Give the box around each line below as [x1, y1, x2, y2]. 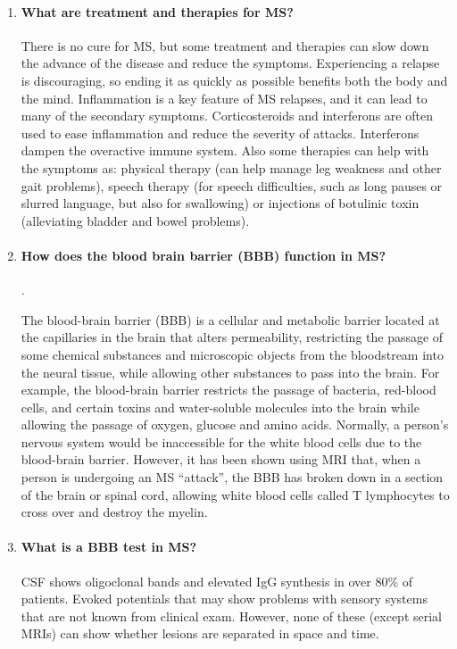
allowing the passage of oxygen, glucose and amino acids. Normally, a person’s [21, 415, 449, 434]
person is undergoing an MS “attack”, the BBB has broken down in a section [21, 468, 444, 487]
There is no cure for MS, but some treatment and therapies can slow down [21, 36, 429, 54]
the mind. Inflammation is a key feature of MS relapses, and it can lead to [21, 88, 428, 107]
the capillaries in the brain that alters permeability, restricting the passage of [21, 328, 444, 346]
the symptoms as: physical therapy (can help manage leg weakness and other [21, 158, 442, 177]
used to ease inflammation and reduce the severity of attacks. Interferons [21, 123, 420, 142]
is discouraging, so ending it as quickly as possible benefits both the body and [21, 71, 448, 89]
